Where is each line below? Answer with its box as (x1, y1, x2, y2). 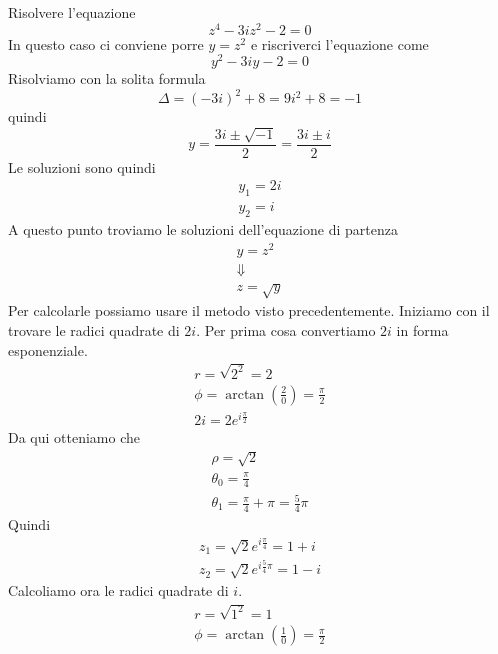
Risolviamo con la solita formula (8, 68, 206, 89)
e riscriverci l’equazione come (250, 33, 429, 54)
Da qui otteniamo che (8, 426, 141, 447)
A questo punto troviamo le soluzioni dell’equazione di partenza (8, 219, 398, 240)
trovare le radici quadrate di (8, 320, 180, 341)
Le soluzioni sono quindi (8, 156, 156, 177)
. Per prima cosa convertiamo (196, 320, 376, 341)
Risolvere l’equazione (8, 2, 136, 22)
